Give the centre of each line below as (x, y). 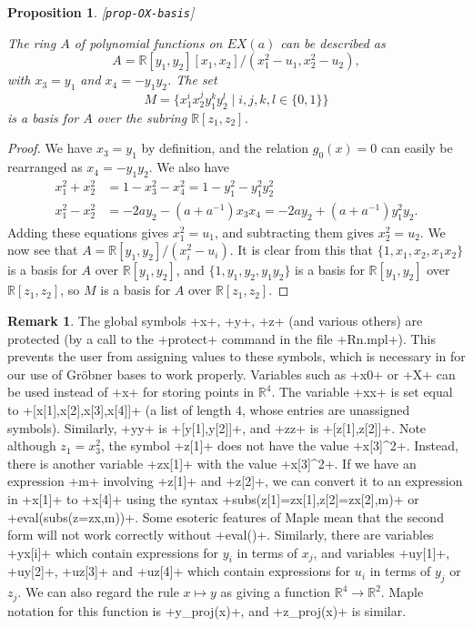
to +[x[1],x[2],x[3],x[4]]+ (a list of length (120, 409)
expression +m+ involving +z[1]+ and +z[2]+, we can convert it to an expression (235, 481)
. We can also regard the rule (98, 592)
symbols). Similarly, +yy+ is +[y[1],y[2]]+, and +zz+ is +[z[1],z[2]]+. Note (217, 427)
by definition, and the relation (225, 148)
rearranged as (45, 167)
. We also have (189, 167)
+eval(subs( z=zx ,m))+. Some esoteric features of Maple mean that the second (226, 516)
